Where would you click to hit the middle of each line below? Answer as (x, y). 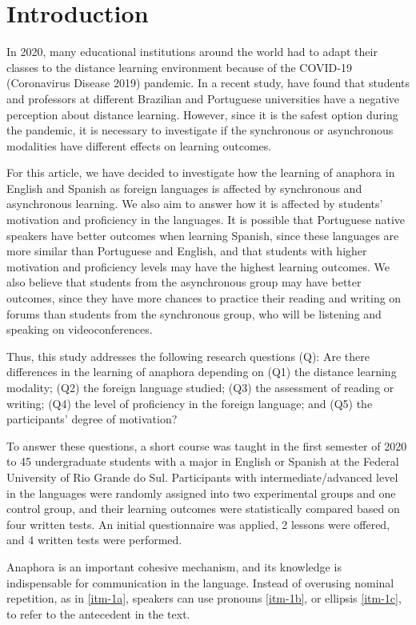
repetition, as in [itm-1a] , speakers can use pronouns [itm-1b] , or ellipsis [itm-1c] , (204, 598)
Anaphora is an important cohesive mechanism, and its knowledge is (174, 566)
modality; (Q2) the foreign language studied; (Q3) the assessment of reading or (200, 387)
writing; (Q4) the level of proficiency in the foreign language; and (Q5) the (190, 403)
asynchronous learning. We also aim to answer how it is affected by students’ (195, 204)
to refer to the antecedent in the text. (98, 613)
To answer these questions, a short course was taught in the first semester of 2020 (207, 445)
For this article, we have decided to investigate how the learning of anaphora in (201, 172)
